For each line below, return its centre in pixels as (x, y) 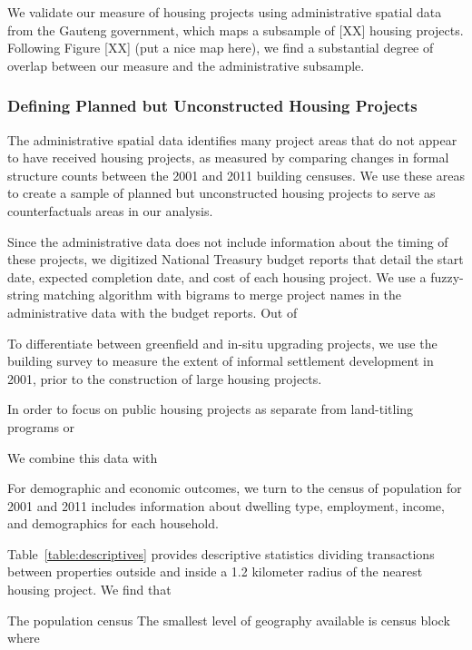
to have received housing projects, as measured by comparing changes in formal (228, 158)
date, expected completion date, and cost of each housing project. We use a (217, 276)
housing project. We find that (89, 590)
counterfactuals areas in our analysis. (110, 210)
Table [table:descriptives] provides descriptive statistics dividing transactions (221, 553)
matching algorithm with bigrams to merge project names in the (222, 295)
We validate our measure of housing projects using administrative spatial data (225, 12)
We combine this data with (83, 457)
